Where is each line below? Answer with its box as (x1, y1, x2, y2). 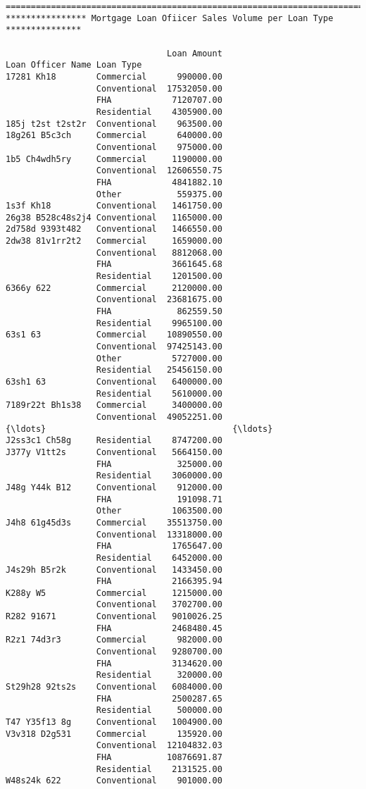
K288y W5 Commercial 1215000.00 (6, 588, 222, 598)
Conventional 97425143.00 (96, 342, 222, 352)
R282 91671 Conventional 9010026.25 (6, 611, 222, 622)
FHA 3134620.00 (96, 658, 222, 669)
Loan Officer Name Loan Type (6, 60, 142, 70)
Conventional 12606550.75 (96, 166, 222, 176)
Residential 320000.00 (96, 670, 222, 681)
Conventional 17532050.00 (96, 83, 222, 94)
